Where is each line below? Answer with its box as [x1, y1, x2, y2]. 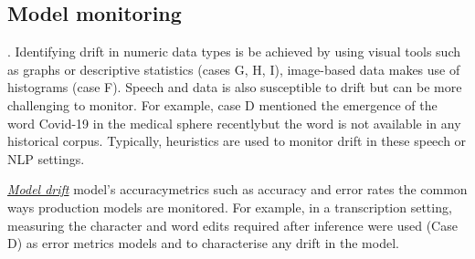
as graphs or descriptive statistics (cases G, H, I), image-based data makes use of [7, 59, 460, 78]
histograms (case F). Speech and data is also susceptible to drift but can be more [7, 78, 462, 97]
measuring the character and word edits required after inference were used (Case [7, 215, 458, 234]
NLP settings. [7, 149, 85, 168]
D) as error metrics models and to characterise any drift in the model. [7, 233, 399, 253]
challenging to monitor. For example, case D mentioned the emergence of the [7, 95, 438, 114]
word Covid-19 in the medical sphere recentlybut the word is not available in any [7, 113, 461, 132]
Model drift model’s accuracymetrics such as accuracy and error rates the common [7, 180, 468, 199]
